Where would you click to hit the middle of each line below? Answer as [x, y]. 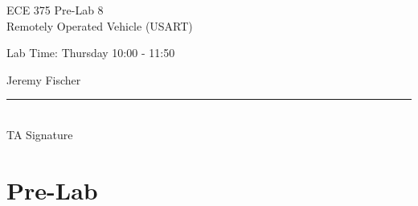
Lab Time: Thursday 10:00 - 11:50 [91, 53]
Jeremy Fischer [44, 79]
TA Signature [40, 134]
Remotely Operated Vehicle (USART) [100, 25]
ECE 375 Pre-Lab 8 [55, 10]
